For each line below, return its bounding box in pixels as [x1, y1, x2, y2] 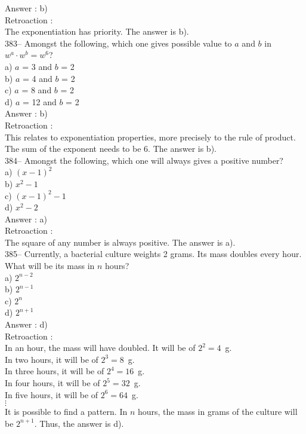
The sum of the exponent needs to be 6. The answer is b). [5, 142, 217, 155]
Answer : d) [5, 318, 48, 331]
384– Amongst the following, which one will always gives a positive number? [5, 154, 283, 166]
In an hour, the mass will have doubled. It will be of [5, 341, 196, 354]
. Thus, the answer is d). [34, 417, 124, 429]
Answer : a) [5, 212, 47, 225]
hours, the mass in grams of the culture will [137, 405, 298, 418]
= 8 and [21, 84, 52, 96]
